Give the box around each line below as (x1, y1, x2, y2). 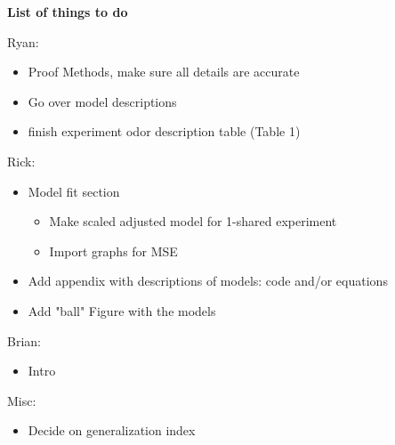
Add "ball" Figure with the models (28, 301, 216, 320)
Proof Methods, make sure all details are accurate (28, 62, 300, 81)
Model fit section (28, 182, 120, 200)
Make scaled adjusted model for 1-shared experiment (49, 212, 337, 231)
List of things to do (7, 3, 128, 20)
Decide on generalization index (28, 421, 196, 440)
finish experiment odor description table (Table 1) (28, 122, 301, 141)
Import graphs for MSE (49, 241, 178, 260)
